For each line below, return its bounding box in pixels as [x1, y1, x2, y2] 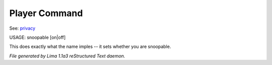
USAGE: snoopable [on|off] [9, 34, 66, 40]
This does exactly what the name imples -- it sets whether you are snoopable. [9, 43, 171, 50]
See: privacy [9, 25, 35, 31]
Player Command [9, 8, 83, 19]
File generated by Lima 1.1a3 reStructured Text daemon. [9, 53, 125, 59]
